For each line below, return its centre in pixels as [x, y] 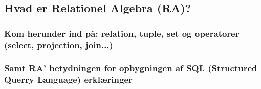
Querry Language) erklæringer [68, 80]
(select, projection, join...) [59, 44]
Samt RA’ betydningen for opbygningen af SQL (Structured [131, 68]
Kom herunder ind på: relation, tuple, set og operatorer [122, 33]
